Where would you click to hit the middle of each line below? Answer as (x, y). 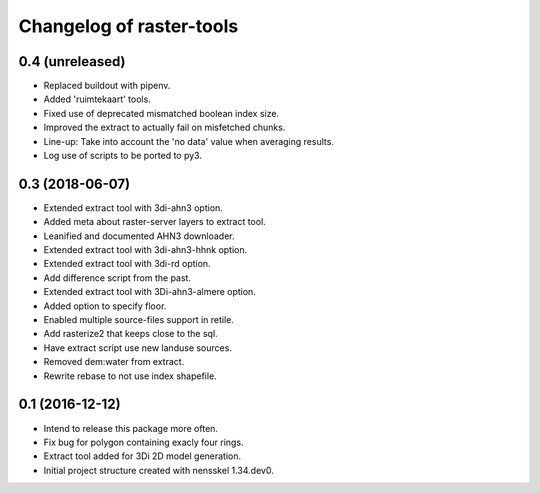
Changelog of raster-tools (128, 26)
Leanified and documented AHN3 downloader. (139, 236)
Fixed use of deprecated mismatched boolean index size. (161, 113)
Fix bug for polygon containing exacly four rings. (143, 442)
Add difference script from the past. (117, 277)
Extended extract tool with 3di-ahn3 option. (133, 207)
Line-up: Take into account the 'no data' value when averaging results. (189, 141)
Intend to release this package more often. (131, 428)
